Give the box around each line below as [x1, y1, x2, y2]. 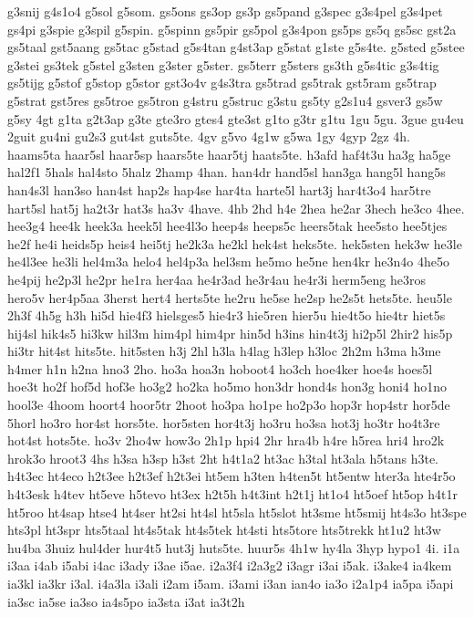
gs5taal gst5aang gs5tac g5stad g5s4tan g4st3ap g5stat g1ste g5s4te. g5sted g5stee [7, 37, 465, 57]
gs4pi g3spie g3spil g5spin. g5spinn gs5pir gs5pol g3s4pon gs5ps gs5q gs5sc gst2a [7, 19, 457, 38]
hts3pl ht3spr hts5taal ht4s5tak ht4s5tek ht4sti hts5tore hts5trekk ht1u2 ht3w [7, 520, 441, 539]
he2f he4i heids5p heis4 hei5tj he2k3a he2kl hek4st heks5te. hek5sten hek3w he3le [7, 234, 462, 253]
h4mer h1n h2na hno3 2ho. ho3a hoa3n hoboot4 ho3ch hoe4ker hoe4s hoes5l [7, 359, 433, 378]
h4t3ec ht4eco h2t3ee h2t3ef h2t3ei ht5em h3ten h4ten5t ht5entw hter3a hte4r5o [7, 466, 456, 486]
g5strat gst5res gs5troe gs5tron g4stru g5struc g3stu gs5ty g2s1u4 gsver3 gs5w [7, 90, 443, 110]
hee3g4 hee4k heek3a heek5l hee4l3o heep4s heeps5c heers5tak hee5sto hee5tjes [7, 216, 448, 235]
